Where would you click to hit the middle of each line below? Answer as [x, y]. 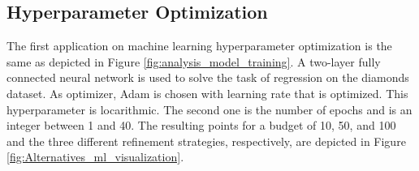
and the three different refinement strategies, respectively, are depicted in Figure [206, 141]
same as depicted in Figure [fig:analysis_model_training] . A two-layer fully [194, 61]
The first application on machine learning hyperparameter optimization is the [199, 46]
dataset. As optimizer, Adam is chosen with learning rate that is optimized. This [207, 93]
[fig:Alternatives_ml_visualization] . [95, 157]
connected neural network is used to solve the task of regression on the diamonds [208, 77]
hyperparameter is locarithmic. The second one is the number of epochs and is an [209, 109]
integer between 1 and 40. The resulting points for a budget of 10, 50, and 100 [201, 125]
